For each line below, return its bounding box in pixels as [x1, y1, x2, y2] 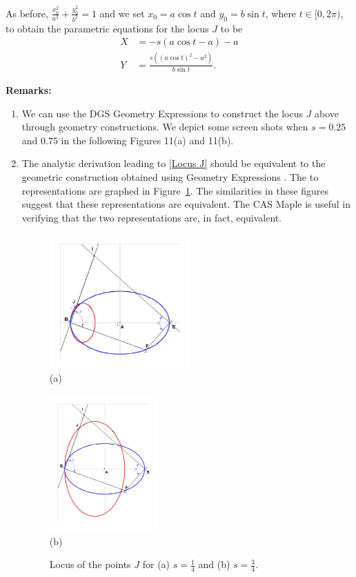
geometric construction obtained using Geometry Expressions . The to [21, 169, 319, 184]
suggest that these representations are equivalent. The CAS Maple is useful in [21, 197, 351, 211]
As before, [6, 6, 48, 20]
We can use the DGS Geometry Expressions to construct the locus [21, 106, 303, 120]
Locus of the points [49, 557, 131, 571]
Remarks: [6, 82, 52, 97]
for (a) [142, 557, 170, 571]
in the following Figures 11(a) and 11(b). [61, 133, 234, 147]
